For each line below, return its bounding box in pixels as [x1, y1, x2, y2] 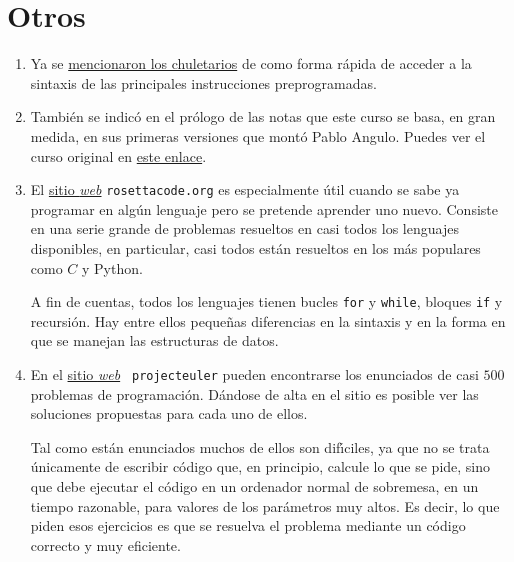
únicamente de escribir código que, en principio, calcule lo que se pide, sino [30, 456, 491, 477]
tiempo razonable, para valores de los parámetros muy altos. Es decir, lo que [30, 495, 500, 516]
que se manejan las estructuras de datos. [30, 330, 279, 351]
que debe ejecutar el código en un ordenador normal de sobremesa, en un [30, 476, 479, 496]
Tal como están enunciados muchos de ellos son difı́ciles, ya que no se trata [30, 436, 490, 457]
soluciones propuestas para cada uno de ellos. [30, 403, 308, 424]
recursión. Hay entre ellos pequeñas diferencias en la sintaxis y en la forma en [30, 310, 506, 331]
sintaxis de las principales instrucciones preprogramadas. [30, 72, 377, 93]
